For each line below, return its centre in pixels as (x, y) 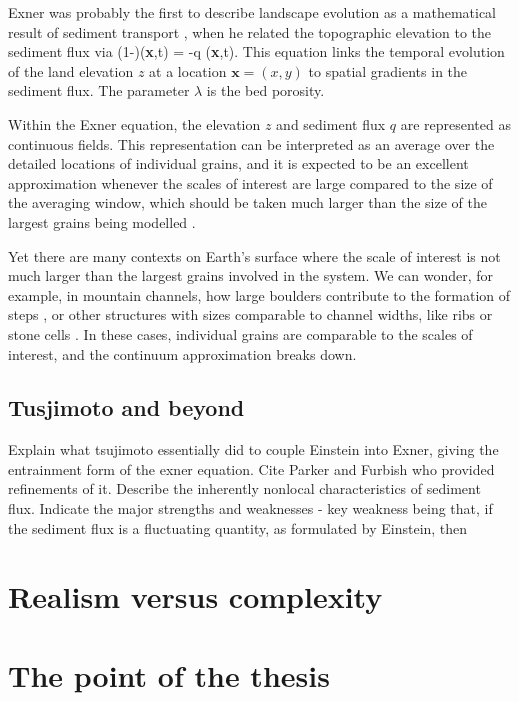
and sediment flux (331, 123)
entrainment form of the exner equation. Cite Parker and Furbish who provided (251, 468)
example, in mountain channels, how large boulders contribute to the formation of (259, 294)
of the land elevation (71, 70)
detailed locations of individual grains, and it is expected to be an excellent (238, 163)
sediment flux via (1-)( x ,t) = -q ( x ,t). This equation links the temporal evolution (256, 51)
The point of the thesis (169, 674)
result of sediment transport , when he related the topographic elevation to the (250, 31)
